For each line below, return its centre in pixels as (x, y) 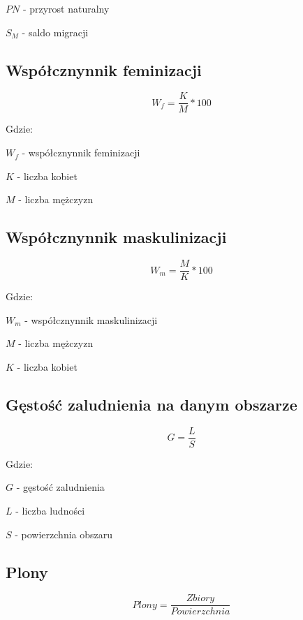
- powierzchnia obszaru (64, 534)
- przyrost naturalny (66, 8)
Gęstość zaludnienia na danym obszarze (151, 404)
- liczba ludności (50, 510)
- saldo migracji (55, 32)
